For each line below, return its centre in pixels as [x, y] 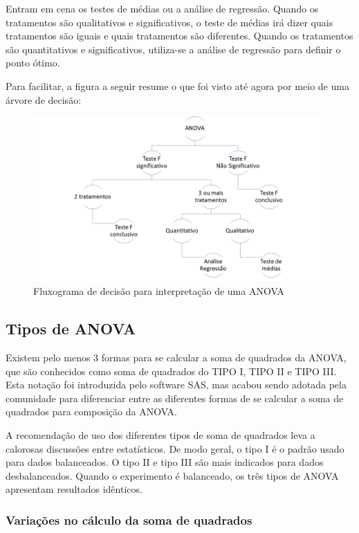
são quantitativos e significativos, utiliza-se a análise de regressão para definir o [173, 49]
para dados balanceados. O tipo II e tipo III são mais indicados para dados [165, 462]
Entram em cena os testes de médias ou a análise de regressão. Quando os [162, 8]
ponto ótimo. [33, 63]
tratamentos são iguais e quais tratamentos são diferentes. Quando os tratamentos [179, 36]
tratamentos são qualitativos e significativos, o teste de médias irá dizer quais [169, 22]
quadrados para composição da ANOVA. [91, 412]
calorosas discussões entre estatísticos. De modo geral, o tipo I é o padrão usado [175, 448]
